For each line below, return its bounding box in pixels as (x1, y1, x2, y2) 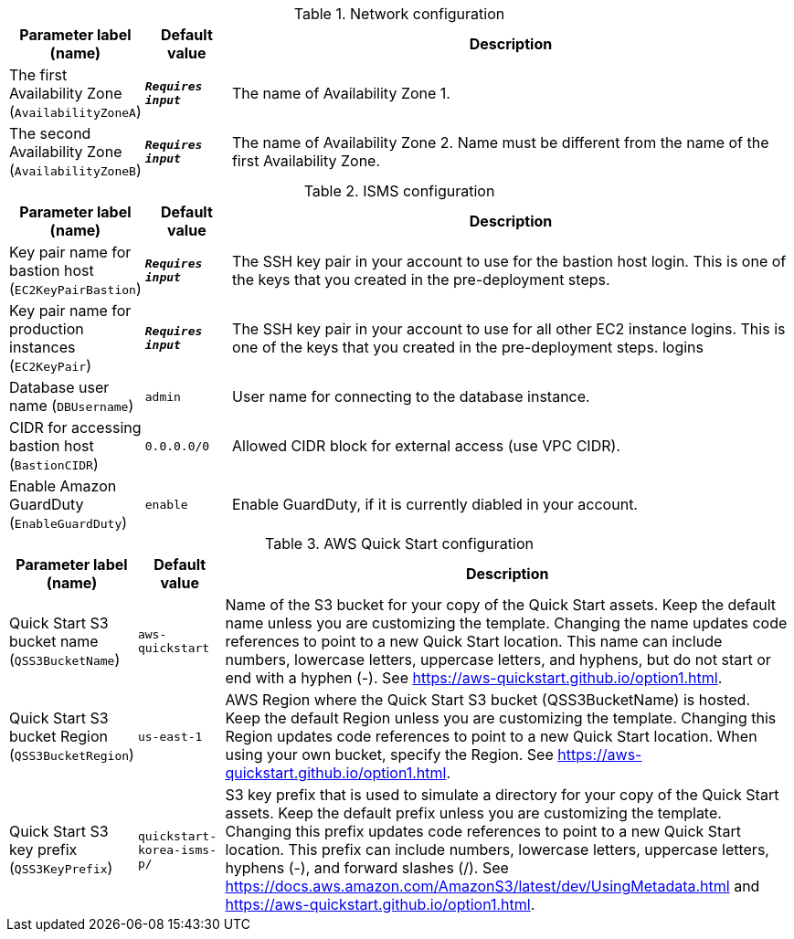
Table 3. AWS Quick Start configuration (265, 534, 534, 553)
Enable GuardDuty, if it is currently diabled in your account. (232, 495, 638, 513)
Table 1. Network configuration (293, 5, 505, 23)
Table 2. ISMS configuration (303, 182, 495, 200)
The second (9, 124, 91, 142)
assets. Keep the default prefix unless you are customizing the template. (225, 804, 722, 822)
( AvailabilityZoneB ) (9, 161, 142, 179)
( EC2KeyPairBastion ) (9, 280, 142, 298)
